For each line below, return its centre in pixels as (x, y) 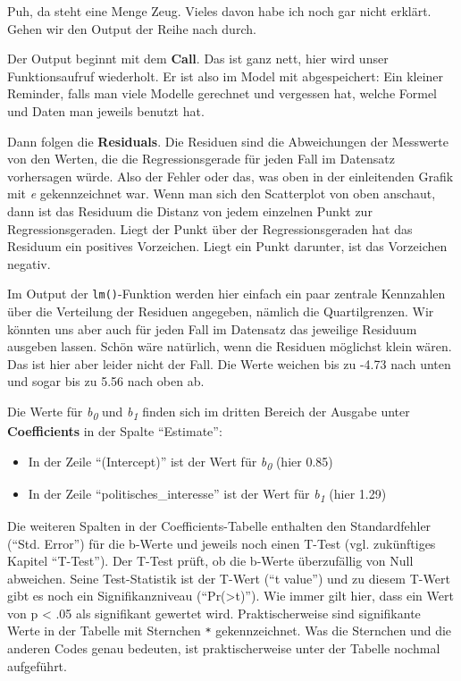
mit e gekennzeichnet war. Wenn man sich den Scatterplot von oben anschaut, (222, 193)
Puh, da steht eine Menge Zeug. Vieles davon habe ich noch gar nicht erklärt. (219, 11)
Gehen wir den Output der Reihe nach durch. (132, 28)
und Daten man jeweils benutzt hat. (106, 110)
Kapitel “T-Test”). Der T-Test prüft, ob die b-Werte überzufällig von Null (210, 561)
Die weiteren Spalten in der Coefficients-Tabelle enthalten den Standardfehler (219, 525)
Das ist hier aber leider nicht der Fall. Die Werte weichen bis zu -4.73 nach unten (229, 363)
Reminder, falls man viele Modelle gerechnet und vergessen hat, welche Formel (222, 93)
